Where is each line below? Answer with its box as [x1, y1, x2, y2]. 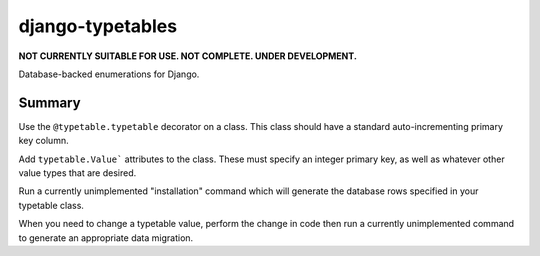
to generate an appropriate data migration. [18, 231, 194, 244]
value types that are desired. [18, 167, 137, 179]
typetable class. [18, 199, 85, 211]
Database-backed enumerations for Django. [18, 68, 200, 80]
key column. [18, 135, 69, 147]
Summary [18, 94, 81, 111]
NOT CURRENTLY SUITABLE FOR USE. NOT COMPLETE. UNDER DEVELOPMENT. [18, 50, 357, 62]
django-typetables [18, 15, 178, 37]
